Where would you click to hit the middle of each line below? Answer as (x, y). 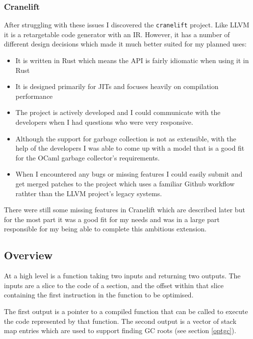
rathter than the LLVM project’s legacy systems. (89, 193)
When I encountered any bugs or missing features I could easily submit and (129, 174)
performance (34, 96)
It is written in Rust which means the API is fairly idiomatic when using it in (132, 60)
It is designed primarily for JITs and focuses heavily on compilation (117, 86)
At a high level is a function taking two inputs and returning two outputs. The (122, 276)
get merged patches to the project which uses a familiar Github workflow (125, 183)
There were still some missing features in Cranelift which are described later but (125, 210)
